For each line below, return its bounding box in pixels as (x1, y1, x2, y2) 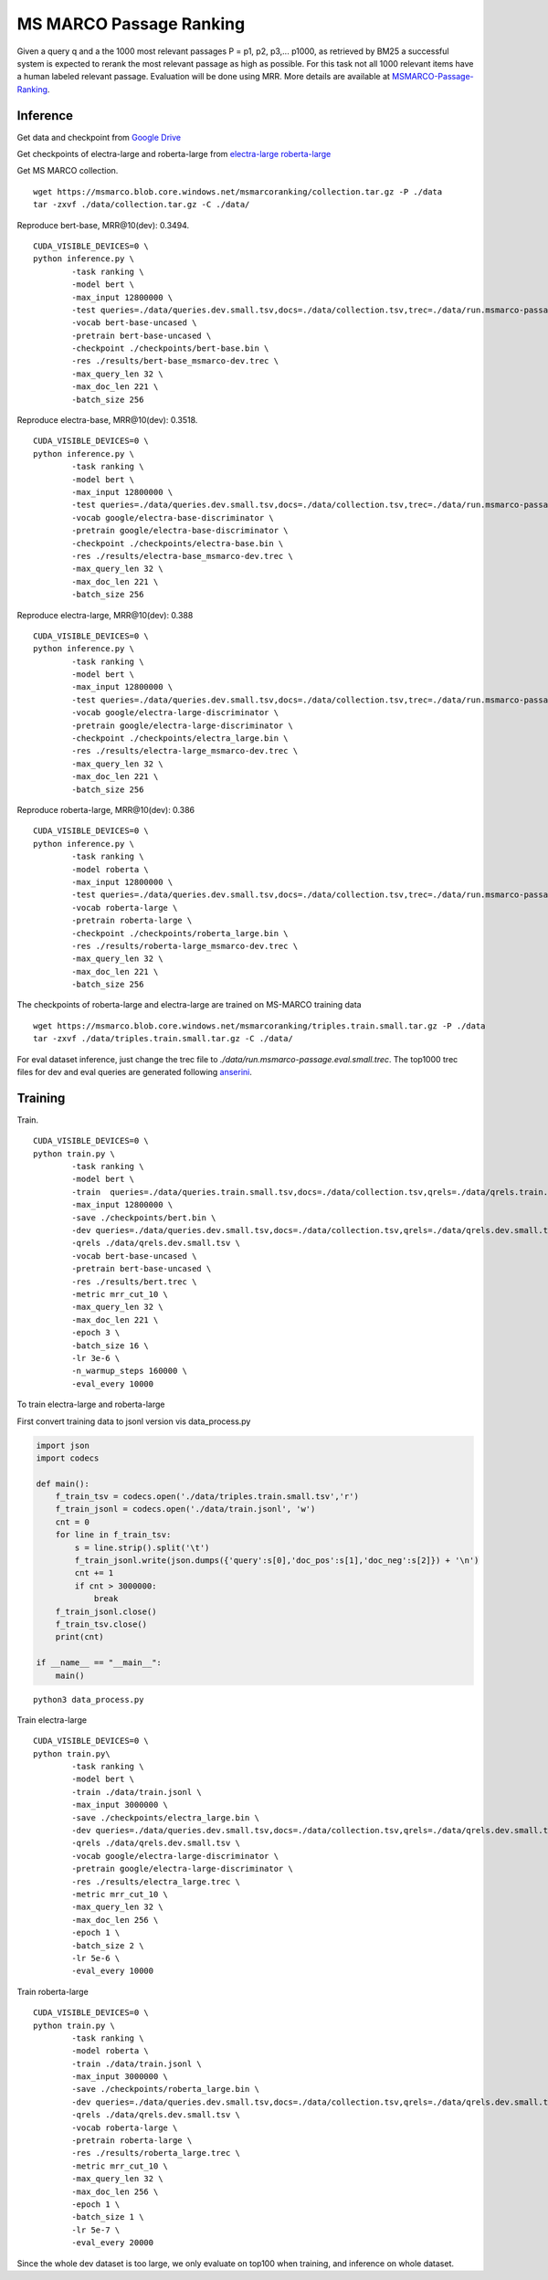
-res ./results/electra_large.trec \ (71, 1876, 241, 1886)
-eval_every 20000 (71, 2238, 154, 2248)
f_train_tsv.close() (55, 1619, 148, 1630)
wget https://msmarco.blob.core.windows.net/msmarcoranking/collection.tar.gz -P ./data (33, 186, 443, 196)
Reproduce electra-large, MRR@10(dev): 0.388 (16, 609, 194, 620)
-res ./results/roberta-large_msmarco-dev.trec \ (71, 941, 299, 951)
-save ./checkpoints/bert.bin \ (71, 1212, 216, 1223)
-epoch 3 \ (71, 1327, 121, 1338)
